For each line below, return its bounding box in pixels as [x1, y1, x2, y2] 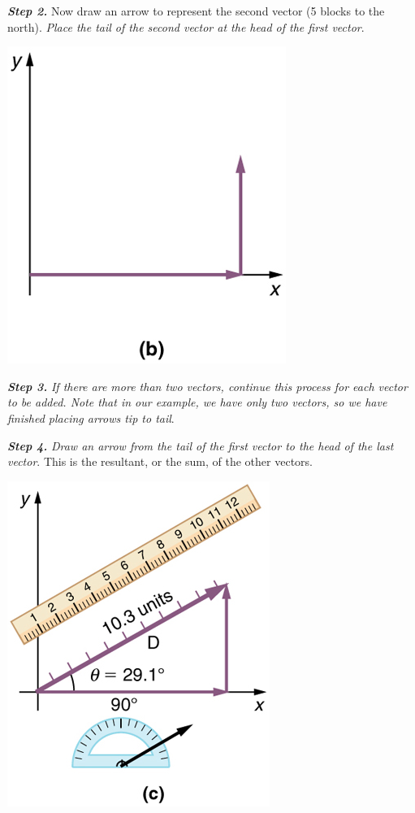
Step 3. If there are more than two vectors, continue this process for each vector [7, 377, 408, 394]
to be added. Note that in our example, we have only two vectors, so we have [7, 393, 387, 411]
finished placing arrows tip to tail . [7, 409, 175, 426]
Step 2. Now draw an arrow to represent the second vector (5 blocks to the [7, 2, 385, 19]
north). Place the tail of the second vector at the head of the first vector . [7, 18, 365, 35]
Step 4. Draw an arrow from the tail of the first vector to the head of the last [7, 437, 394, 454]
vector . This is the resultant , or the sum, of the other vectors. [7, 453, 313, 470]
